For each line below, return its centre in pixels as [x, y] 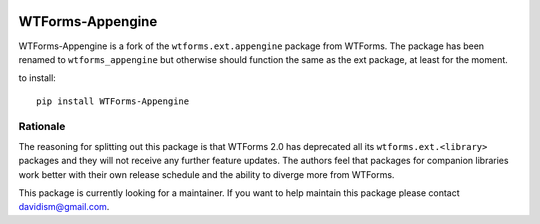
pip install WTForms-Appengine [113, 101]
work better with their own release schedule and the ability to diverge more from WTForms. [206, 174]
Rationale [42, 127]
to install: [37, 78]
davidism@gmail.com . [64, 207]
